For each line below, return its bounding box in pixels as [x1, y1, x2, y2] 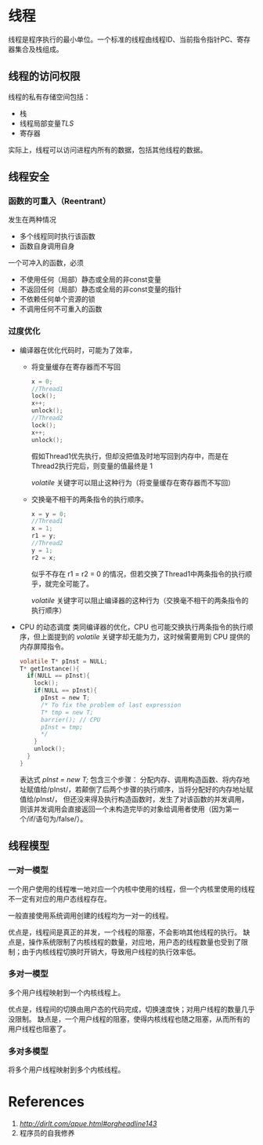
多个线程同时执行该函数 [19, 232, 95, 241]
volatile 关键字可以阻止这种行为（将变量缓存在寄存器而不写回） [31, 477, 235, 487]
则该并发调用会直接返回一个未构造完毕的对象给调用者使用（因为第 [19, 804, 232, 814]
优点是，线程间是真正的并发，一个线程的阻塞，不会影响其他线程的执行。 [8, 927, 241, 937]
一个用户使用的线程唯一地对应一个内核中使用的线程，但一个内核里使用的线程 [8, 884, 255, 894]
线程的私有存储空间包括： [8, 92, 91, 101]
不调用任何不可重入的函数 [19, 304, 103, 314]
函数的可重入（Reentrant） [8, 196, 111, 207]
